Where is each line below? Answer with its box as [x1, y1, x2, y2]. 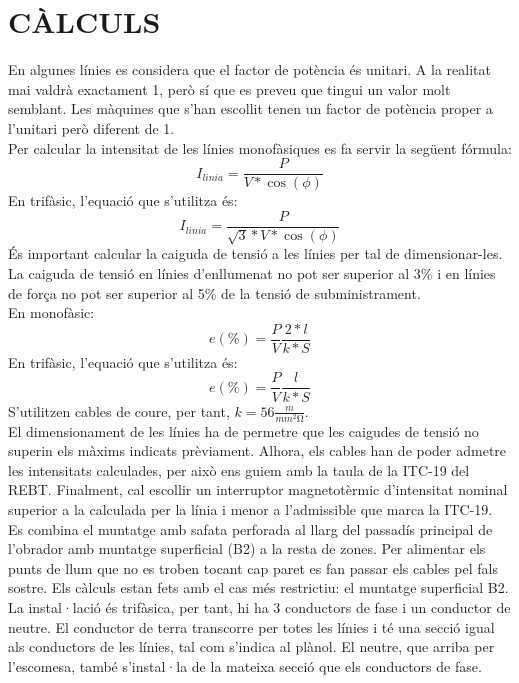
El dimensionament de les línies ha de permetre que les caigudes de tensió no [8, 420, 479, 441]
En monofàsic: [8, 302, 95, 323]
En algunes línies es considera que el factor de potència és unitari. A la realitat [8, 59, 491, 80]
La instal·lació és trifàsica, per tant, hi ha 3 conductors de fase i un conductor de [8, 597, 511, 618]
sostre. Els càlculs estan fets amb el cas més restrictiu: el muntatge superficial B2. [8, 577, 509, 598]
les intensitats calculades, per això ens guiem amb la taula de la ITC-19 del [8, 459, 470, 480]
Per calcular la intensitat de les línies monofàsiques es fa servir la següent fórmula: [8, 137, 512, 158]
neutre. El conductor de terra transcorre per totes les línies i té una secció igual [8, 616, 495, 637]
